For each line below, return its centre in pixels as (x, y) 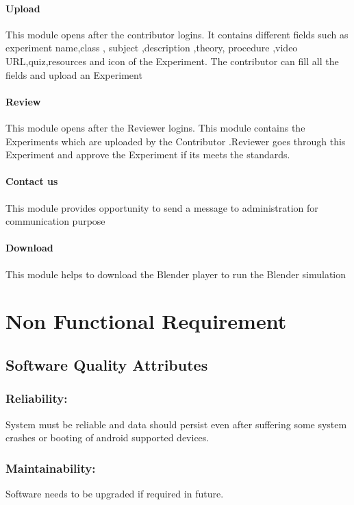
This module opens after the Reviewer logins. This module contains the (155, 127)
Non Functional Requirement (146, 321)
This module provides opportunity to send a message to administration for (162, 207)
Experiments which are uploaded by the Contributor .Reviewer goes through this (176, 141)
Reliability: (37, 398)
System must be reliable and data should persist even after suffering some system (176, 424)
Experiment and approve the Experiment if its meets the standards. (148, 155)
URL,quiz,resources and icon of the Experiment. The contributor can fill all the (172, 61)
